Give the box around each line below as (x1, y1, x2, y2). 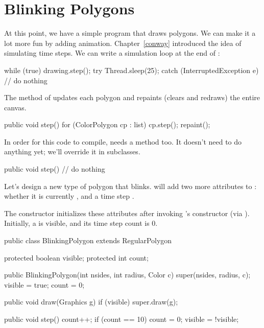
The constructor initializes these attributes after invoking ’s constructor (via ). (4, 207, 250, 218)
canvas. (4, 102, 27, 112)
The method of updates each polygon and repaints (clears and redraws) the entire (4, 92, 260, 103)
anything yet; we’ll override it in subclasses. (4, 146, 140, 157)
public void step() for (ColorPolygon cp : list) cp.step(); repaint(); (4, 119, 210, 130)
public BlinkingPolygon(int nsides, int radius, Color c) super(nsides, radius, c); (4, 269, 251, 280)
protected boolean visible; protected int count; (4, 252, 149, 263)
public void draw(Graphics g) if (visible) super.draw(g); (4, 296, 178, 307)
